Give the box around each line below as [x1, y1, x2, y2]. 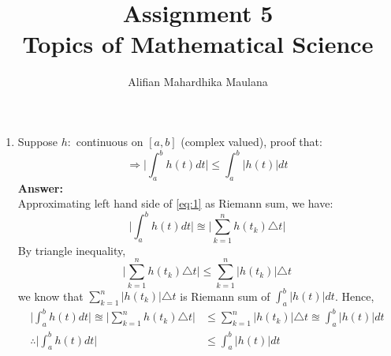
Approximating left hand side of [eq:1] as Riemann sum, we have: [17, 195, 333, 212]
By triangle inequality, [17, 242, 126, 258]
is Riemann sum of [180, 287, 270, 304]
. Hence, [334, 287, 374, 304]
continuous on [76, 133, 143, 149]
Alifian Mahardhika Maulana [128, 73, 268, 90]
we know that [17, 287, 84, 304]
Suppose [17, 133, 58, 149]
